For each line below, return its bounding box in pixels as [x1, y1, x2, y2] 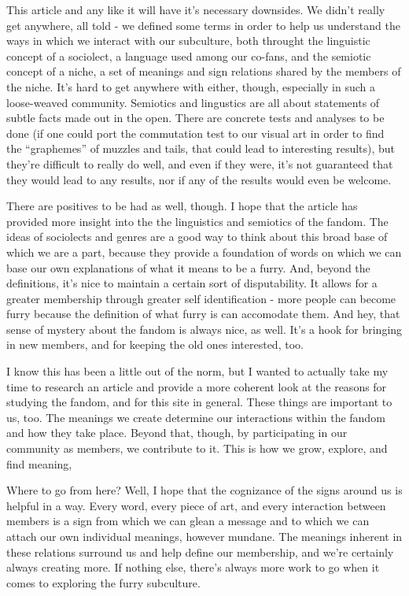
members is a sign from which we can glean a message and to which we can [6, 513, 370, 529]
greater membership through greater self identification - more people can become [6, 290, 396, 306]
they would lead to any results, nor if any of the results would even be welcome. [6, 171, 392, 187]
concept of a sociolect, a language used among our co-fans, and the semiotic [6, 47, 371, 64]
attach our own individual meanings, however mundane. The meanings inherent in [6, 528, 403, 544]
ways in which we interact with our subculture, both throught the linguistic [6, 32, 370, 49]
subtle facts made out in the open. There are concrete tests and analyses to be [6, 109, 385, 126]
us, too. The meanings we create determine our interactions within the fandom [6, 409, 385, 425]
